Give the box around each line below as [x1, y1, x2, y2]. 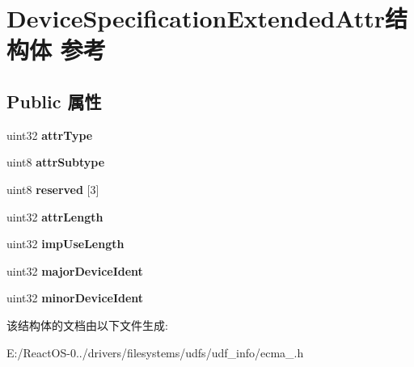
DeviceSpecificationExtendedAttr [6, 2, 386, 35]
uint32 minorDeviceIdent [6, 289, 144, 306]
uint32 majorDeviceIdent [6, 262, 143, 279]
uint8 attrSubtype [6, 154, 105, 171]
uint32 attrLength [6, 208, 103, 225]
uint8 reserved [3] [6, 180, 99, 197]
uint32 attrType [6, 126, 93, 143]
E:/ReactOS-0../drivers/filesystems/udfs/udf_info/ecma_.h [6, 344, 304, 361]
